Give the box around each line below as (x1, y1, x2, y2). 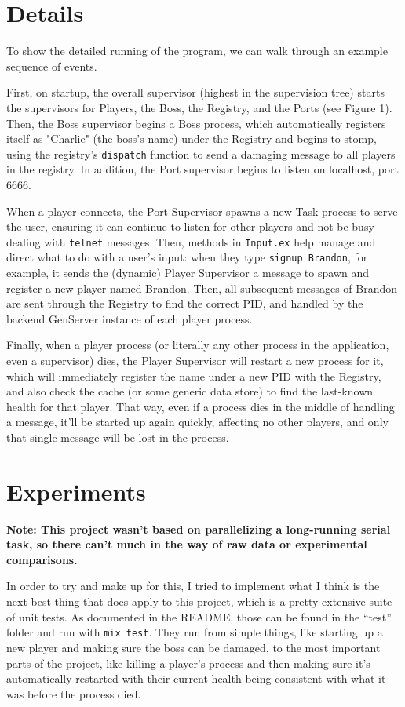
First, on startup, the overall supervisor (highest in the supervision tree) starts (6, 84, 385, 100)
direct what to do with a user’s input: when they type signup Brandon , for (6, 249, 368, 265)
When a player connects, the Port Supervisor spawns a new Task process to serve (6, 202, 398, 219)
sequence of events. (6, 57, 97, 74)
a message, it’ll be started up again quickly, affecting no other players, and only (6, 414, 389, 430)
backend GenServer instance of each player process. (6, 310, 253, 326)
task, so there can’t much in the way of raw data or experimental (6, 536, 367, 552)
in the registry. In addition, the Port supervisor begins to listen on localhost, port (6, 161, 399, 177)
